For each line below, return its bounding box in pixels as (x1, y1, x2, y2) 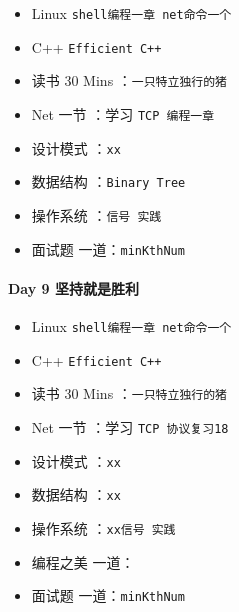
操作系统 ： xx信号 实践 (31, 517, 176, 538)
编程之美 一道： (31, 551, 135, 572)
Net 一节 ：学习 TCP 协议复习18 (31, 417, 229, 438)
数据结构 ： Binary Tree (31, 171, 186, 192)
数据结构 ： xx (31, 484, 121, 505)
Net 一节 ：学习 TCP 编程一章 (31, 103, 215, 124)
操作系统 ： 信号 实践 (31, 204, 162, 225)
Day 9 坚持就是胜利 (8, 277, 139, 298)
